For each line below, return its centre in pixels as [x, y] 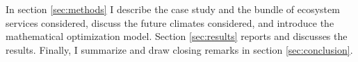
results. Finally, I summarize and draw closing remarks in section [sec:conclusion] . [179, 49]
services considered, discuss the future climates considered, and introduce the [170, 22]
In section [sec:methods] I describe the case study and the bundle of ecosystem [173, 9]
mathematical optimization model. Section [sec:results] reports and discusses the [177, 36]
